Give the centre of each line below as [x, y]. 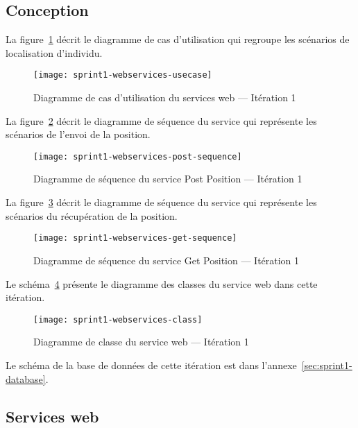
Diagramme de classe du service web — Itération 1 [141, 342]
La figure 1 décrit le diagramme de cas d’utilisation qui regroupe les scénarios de [178, 39]
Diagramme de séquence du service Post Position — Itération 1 [168, 179]
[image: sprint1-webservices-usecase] [123, 75]
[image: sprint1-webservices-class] [118, 319]
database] [26, 378]
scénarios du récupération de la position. [92, 215]
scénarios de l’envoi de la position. [78, 134]
